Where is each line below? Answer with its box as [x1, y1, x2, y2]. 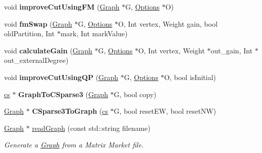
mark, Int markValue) [60, 28, 128, 39]
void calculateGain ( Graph [4, 45, 92, 55]
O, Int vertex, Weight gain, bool [118, 18, 218, 29]
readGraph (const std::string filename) [32, 122, 150, 133]
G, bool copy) [114, 89, 156, 99]
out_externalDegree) [4, 55, 69, 65]
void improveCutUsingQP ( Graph [4, 71, 119, 82]
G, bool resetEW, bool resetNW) [114, 106, 216, 116]
